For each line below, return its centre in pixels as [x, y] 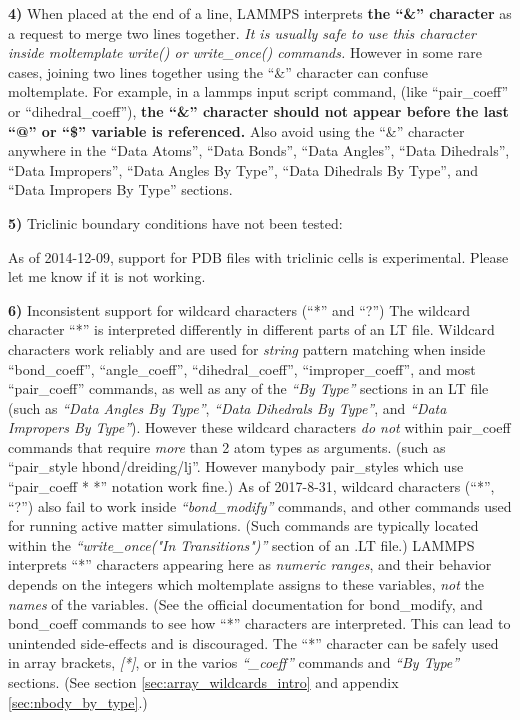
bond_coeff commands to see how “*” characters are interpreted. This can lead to [259, 623]
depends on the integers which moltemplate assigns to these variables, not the [246, 584]
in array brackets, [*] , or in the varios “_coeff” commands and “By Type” [234, 662]
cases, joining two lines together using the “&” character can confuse [218, 71]
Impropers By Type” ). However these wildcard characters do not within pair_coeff [259, 427]
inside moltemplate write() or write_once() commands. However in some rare [245, 52]
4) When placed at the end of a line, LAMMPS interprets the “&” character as [260, 13]
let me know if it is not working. [107, 276]
